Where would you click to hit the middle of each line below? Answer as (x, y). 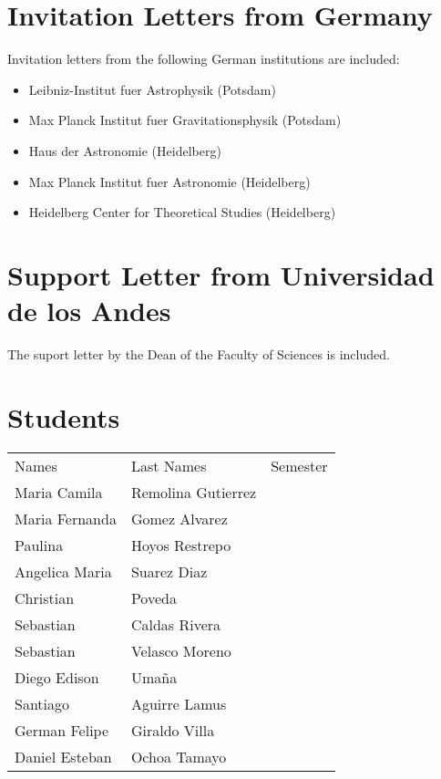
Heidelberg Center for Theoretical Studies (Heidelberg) (182, 212)
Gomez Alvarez (179, 518)
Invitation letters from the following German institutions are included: (204, 59)
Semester (299, 465)
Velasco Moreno (181, 650)
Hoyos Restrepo (181, 545)
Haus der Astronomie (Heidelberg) (125, 150)
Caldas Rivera (176, 624)
